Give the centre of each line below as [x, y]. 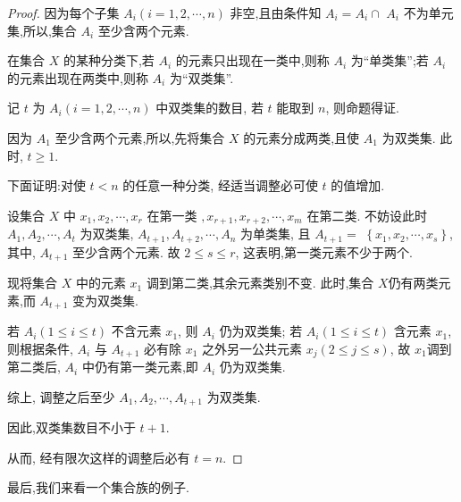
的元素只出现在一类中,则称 [252, 60]
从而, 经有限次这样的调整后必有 [99, 457]
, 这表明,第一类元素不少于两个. [324, 251]
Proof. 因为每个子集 [63, 13]
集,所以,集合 [42, 30]
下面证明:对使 [46, 185]
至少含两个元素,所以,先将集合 [140, 137]
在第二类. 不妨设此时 [367, 215]
